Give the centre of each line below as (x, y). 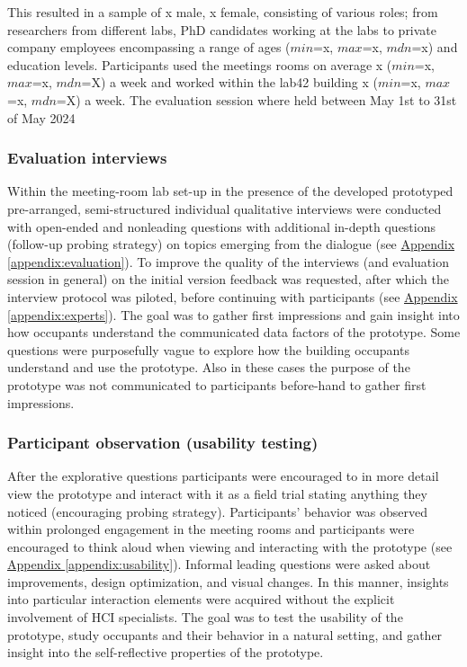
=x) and (435, 47)
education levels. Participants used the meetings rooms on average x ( (200, 64)
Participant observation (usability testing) (163, 443)
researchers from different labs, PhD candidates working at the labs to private (222, 29)
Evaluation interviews (87, 158)
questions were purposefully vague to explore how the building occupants (208, 349)
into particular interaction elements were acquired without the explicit (201, 599)
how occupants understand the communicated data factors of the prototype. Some (234, 332)
